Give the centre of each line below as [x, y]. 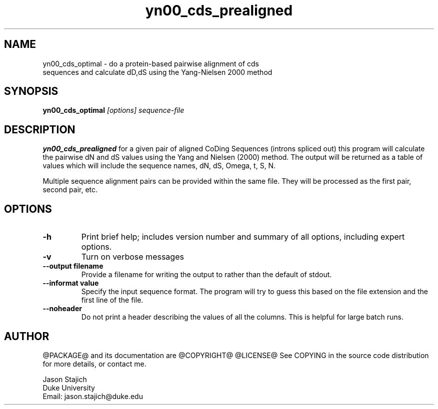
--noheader [62, 309]
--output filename [73, 266]
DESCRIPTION [40, 129]
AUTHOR [27, 336]
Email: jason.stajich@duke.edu [93, 396]
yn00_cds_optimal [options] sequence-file [113, 110]
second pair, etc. [70, 190]
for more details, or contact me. [94, 364]
